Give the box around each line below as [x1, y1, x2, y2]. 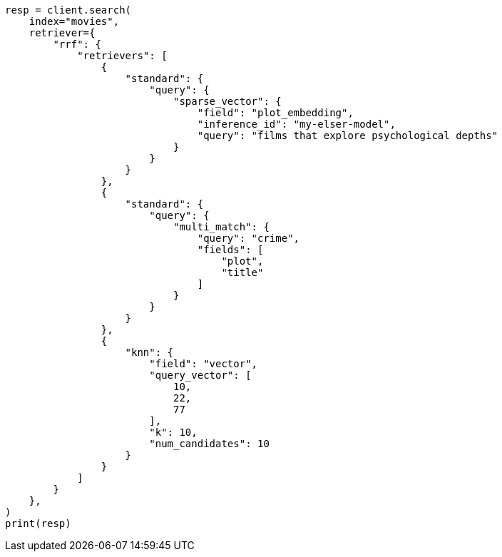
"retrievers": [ [77, 50, 168, 61]
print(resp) [5, 518, 71, 529]
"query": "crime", [197, 232, 300, 244]
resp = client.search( [5, 4, 132, 16]
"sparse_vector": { [173, 96, 282, 107]
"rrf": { [53, 39, 101, 50]
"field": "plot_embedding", [197, 107, 354, 118]
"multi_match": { [173, 221, 270, 232]
